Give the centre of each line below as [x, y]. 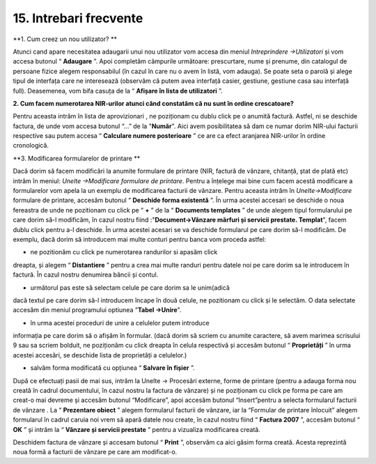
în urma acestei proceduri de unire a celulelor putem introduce [120, 323]
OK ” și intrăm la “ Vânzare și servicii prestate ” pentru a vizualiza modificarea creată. [136, 429]
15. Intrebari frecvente [78, 18]
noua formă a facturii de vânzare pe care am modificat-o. [95, 452]
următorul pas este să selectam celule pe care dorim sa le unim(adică [130, 287]
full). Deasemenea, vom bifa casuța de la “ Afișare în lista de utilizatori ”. [118, 91]
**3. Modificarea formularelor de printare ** [77, 158]
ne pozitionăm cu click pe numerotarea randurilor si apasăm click [124, 252]
